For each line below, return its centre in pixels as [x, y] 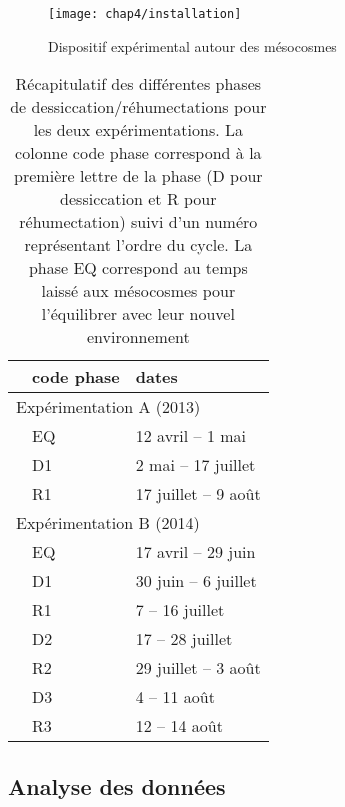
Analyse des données [117, 785]
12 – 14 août [179, 726]
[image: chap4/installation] [145, 14]
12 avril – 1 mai [191, 436]
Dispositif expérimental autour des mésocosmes [192, 45]
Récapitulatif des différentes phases [138, 84]
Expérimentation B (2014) [108, 523]
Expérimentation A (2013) [108, 407]
